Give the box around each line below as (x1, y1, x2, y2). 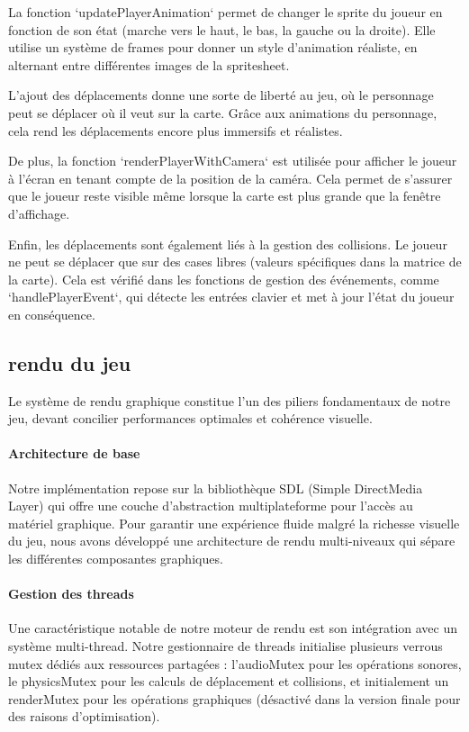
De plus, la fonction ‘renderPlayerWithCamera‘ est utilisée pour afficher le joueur (8, 151, 457, 170)
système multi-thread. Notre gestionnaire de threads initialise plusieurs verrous (8, 637, 443, 655)
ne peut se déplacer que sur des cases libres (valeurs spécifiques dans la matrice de (8, 252, 462, 271)
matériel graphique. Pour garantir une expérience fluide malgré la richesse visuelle (8, 513, 460, 532)
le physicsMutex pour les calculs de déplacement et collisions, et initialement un (8, 672, 449, 691)
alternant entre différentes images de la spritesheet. (8, 55, 290, 74)
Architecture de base (8, 444, 140, 463)
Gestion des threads (8, 584, 134, 603)
